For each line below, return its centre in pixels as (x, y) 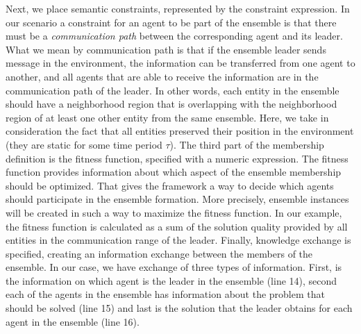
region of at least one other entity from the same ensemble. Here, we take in (167, 117)
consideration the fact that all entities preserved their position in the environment (180, 131)
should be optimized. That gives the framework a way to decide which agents (170, 185)
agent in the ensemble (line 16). (73, 321)
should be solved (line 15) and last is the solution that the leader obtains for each (179, 308)
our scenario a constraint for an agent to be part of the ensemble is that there (171, 22)
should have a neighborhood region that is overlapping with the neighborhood (171, 104)
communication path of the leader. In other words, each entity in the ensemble (173, 90)
